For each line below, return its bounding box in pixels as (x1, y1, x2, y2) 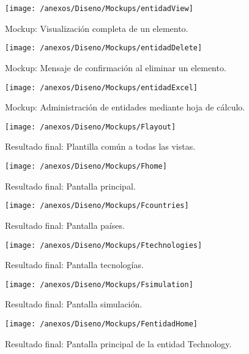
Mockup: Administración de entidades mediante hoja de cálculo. (5, 101, 245, 114)
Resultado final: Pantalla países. (5, 218, 125, 231)
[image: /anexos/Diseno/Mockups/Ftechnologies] (5, 240, 203, 250)
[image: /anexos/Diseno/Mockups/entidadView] (5, 4, 193, 13)
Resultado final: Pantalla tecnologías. (5, 258, 144, 271)
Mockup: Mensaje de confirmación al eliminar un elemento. (5, 61, 226, 74)
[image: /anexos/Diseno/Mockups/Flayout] (5, 122, 176, 131)
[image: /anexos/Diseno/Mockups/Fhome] (5, 162, 167, 171)
